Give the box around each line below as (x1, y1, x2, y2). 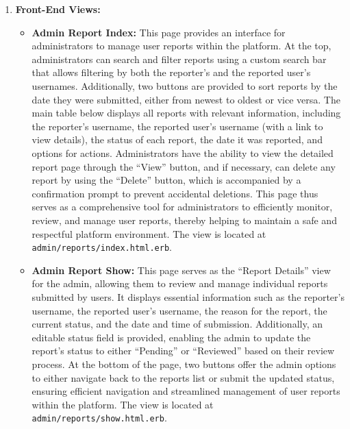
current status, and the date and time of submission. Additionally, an (32, 317, 323, 331)
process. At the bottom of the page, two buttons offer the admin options (32, 356, 336, 371)
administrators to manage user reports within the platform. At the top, (32, 38, 332, 53)
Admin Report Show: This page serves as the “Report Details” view (32, 262, 331, 277)
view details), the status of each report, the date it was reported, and (32, 132, 323, 147)
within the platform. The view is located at (32, 397, 214, 411)
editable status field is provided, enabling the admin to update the (32, 330, 311, 344)
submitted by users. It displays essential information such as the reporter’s (32, 289, 345, 304)
